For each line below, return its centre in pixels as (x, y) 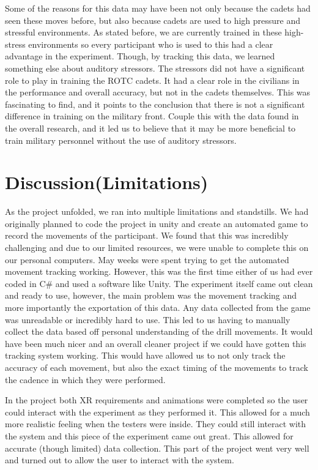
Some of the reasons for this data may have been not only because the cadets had (158, 8)
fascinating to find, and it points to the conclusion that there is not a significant (155, 104)
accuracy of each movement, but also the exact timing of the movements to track (157, 367)
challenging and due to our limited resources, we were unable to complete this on (157, 248)
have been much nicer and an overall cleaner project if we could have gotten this (156, 343)
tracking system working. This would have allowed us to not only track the (145, 355)
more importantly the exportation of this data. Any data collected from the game (158, 307)
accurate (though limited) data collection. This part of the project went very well (157, 448)
